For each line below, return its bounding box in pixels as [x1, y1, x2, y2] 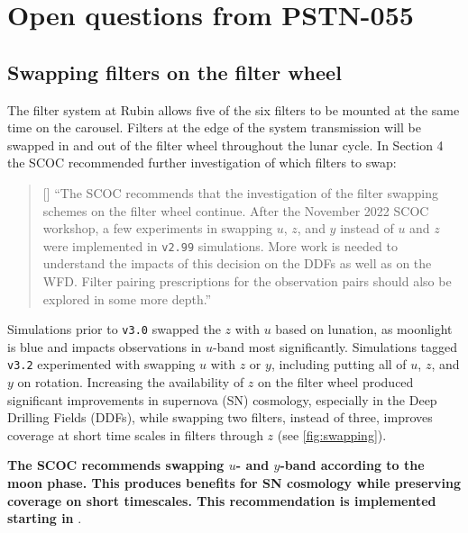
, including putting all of [271, 355, 407, 374]
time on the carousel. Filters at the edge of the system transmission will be [7, 118, 421, 137]
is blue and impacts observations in [7, 337, 202, 356]
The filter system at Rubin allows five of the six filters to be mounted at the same [7, 100, 460, 119]
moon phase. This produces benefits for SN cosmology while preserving [7, 474, 461, 492]
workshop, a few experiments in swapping [42, 219, 273, 238]
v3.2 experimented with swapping [7, 355, 196, 374]
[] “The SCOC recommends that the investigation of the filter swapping [42, 183, 438, 202]
